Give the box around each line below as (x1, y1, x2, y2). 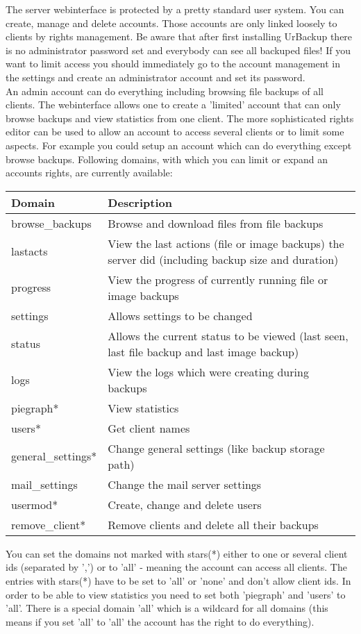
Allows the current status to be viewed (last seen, (108, 327, 349, 344)
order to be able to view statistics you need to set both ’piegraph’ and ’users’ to (6, 587, 346, 601)
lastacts (11, 243, 48, 260)
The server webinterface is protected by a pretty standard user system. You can (6, 2, 344, 16)
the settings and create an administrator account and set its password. (6, 69, 305, 84)
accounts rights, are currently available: (6, 165, 173, 180)
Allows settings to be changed (108, 307, 253, 324)
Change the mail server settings (108, 476, 262, 492)
